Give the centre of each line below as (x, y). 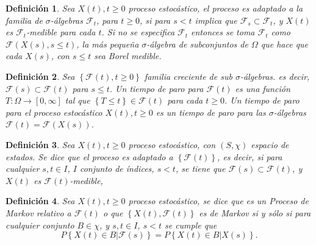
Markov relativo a (38, 212)
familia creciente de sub (188, 76)
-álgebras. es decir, (275, 76)
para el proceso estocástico (54, 112)
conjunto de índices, (117, 169)
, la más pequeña (108, 44)
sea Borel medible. (128, 56)
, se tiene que (200, 169)
